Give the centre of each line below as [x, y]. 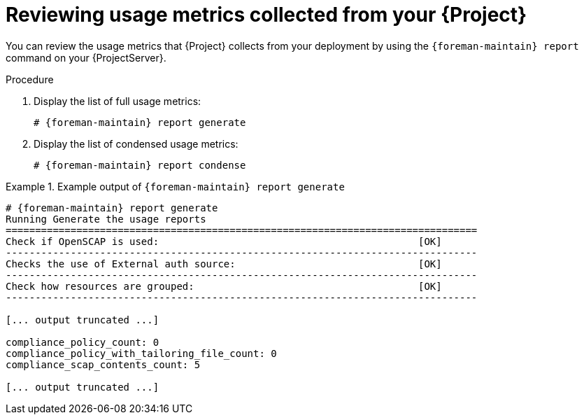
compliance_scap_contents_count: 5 [103, 364]
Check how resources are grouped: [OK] [224, 286]
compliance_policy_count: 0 [83, 342]
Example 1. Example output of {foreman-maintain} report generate [175, 186]
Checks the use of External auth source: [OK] [224, 264]
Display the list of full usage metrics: [117, 101]
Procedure [30, 79]
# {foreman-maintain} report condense [140, 165]
